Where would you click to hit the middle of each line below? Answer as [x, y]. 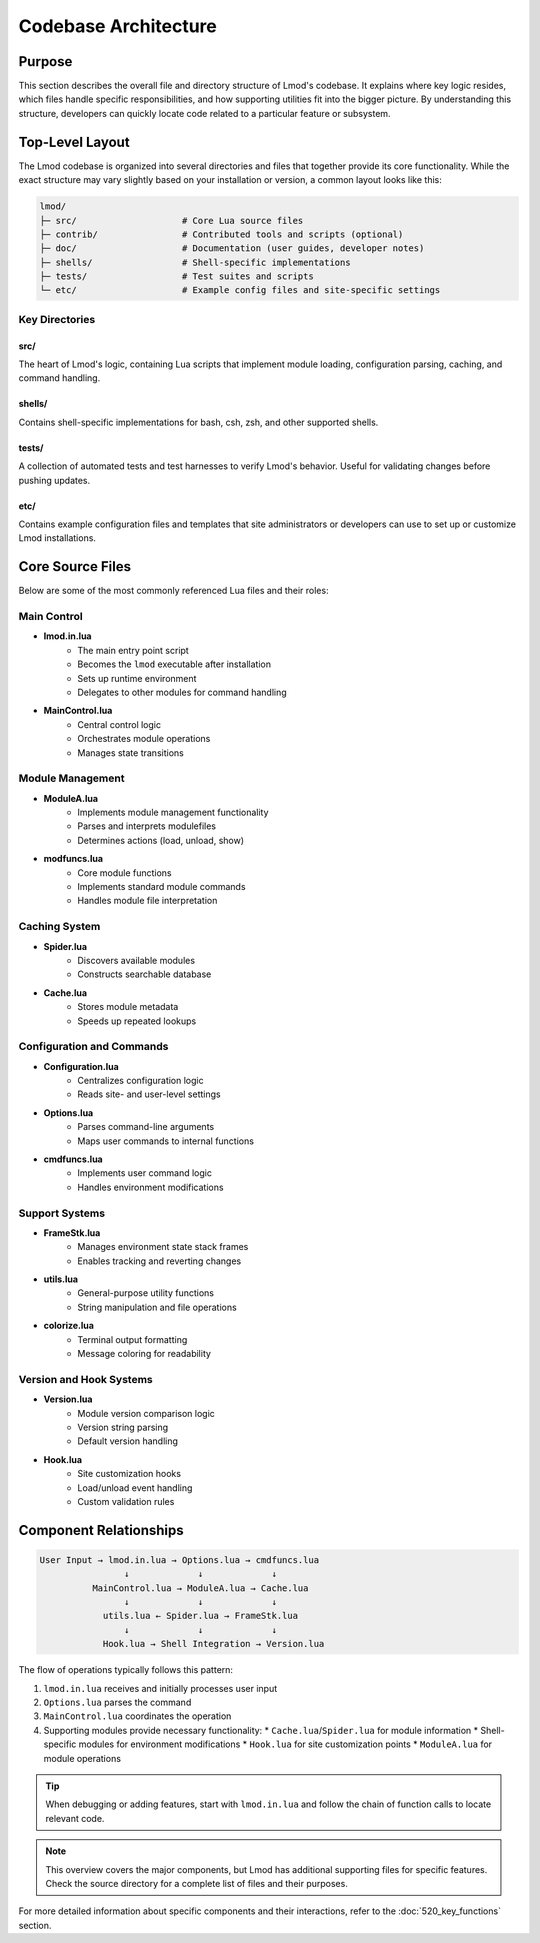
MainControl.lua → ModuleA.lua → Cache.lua [200, 1588]
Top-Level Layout [74, 141]
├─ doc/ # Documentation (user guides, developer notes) [232, 248]
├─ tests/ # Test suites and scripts [176, 276]
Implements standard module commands [161, 887]
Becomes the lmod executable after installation [174, 664]
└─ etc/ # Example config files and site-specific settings [240, 290]
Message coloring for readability [144, 1354]
